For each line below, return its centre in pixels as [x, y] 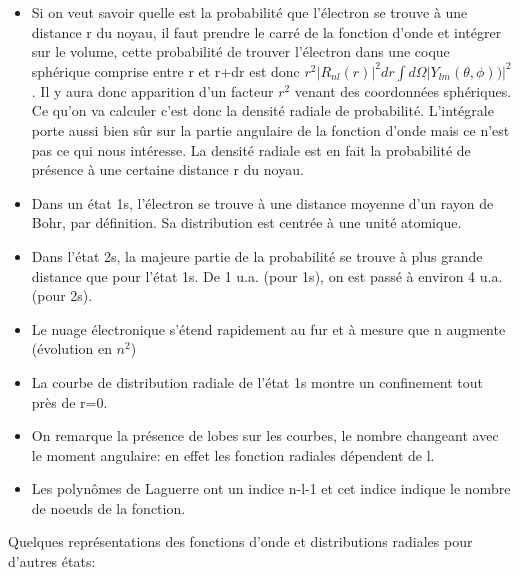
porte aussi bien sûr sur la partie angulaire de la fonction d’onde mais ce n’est [270, 129]
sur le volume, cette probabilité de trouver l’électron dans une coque [240, 51]
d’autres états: [52, 561]
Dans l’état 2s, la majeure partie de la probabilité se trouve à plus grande [257, 255]
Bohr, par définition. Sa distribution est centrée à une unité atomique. [246, 222]
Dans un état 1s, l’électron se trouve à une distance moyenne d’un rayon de [262, 202]
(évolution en [71, 348]
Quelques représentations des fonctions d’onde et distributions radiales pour [240, 541]
